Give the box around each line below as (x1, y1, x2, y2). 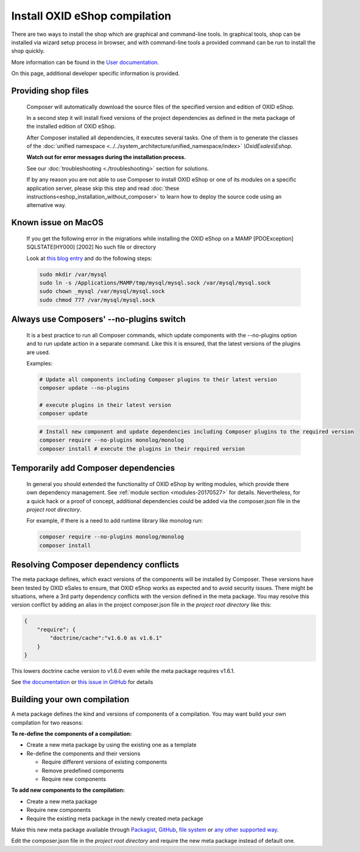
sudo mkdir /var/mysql (39, 271, 107, 278)
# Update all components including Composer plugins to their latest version (39, 376, 277, 383)
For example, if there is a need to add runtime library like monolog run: (26, 517, 203, 524)
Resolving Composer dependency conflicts (11, 560, 180, 570)
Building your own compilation (11, 694, 130, 705)
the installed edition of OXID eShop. (26, 122, 116, 130)
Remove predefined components (41, 767, 124, 774)
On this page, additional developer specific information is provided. (11, 70, 180, 77)
